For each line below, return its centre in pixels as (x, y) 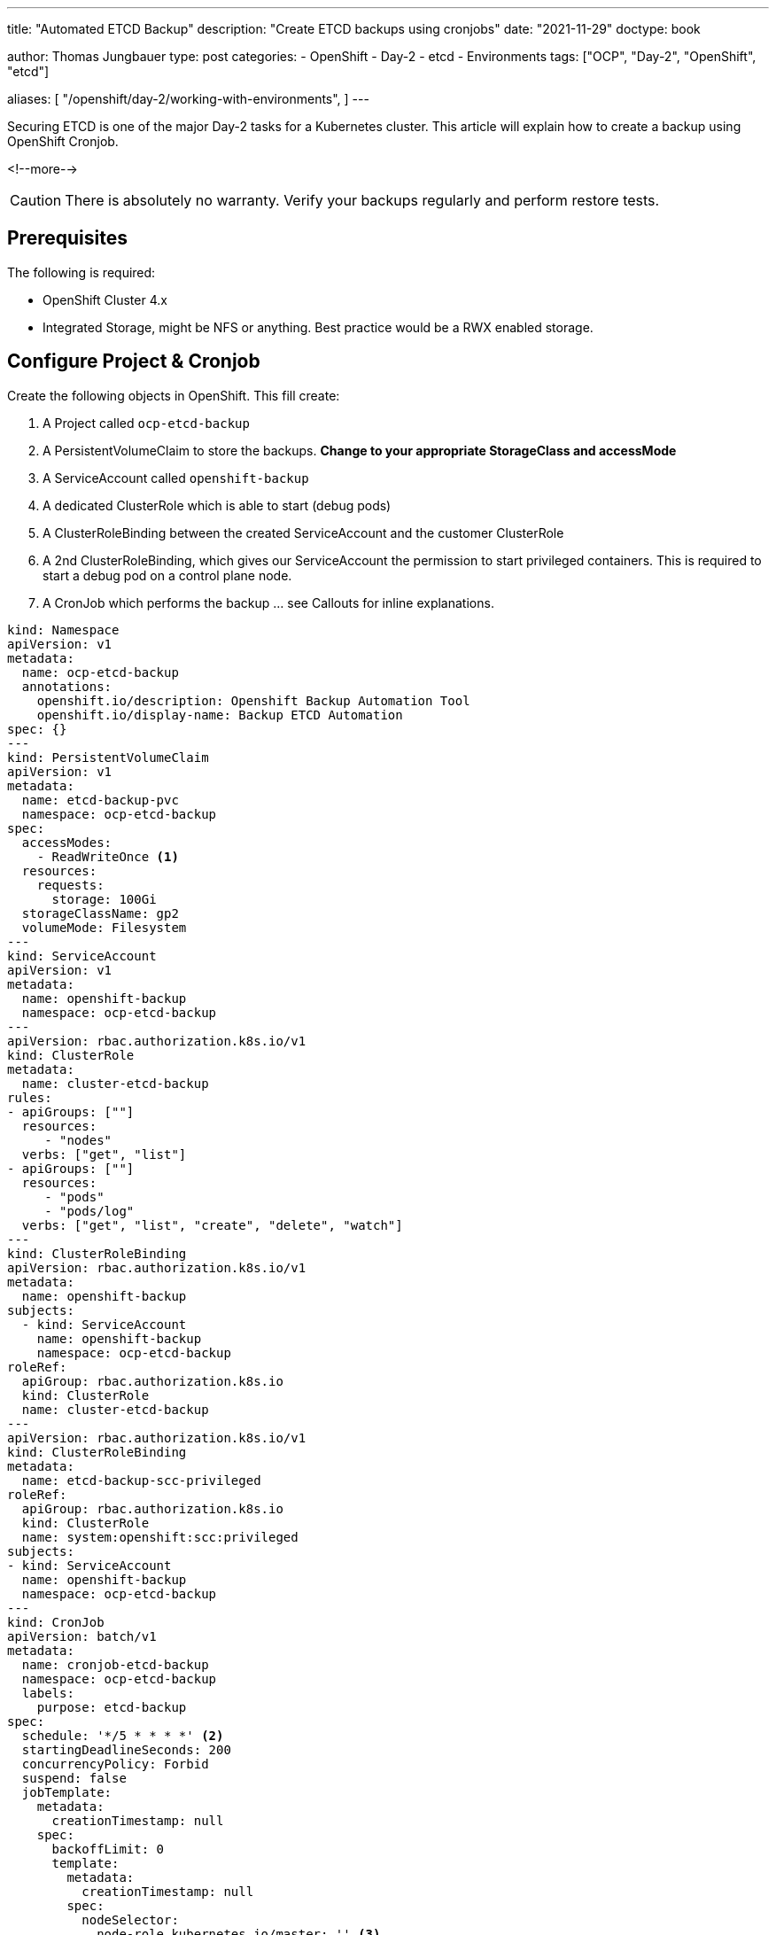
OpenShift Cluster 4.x (105, 299)
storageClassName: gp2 (100, 913)
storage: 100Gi (104, 899)
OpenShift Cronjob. (63, 141)
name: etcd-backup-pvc (100, 800)
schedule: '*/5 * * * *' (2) (123, 1735)
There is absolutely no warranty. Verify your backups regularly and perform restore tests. (362, 200)
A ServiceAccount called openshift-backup (176, 478)
